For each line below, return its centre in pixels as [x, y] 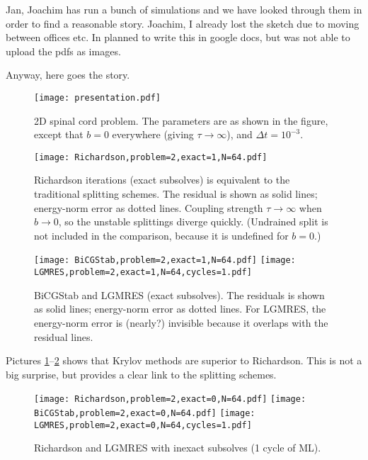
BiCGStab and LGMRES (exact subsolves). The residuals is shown [179, 294]
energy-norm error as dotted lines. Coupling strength [149, 207]
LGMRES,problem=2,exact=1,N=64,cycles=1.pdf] [143, 273]
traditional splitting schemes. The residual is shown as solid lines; [176, 194]
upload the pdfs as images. [63, 51]
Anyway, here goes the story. [68, 75]
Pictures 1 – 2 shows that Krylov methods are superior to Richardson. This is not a [184, 360]
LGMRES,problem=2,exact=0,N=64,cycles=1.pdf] [143, 425]
